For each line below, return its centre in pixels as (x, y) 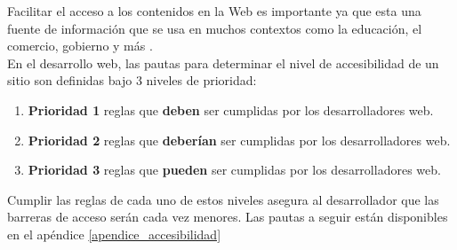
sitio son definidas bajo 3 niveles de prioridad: (132, 80)
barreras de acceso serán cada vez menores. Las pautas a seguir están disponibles (228, 217)
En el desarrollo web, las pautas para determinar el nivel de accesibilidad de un (223, 62)
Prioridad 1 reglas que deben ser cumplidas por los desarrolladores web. (231, 109)
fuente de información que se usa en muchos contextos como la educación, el (215, 28)
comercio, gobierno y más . (80, 46)
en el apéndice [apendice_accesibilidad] (114, 234)
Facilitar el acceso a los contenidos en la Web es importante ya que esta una (214, 11)
